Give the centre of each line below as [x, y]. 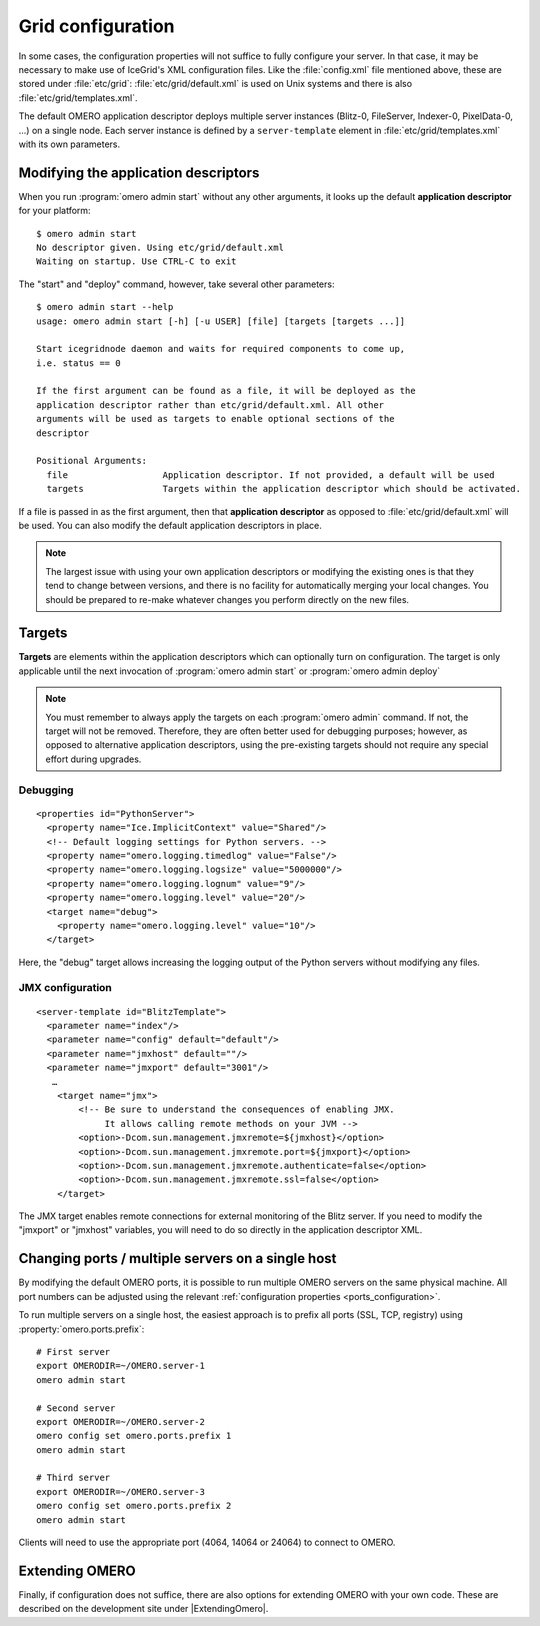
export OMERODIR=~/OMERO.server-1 [120, 1366]
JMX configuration [65, 988]
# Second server [76, 1408]
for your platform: [54, 211]
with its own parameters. [69, 144]
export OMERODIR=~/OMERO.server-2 [120, 1421]
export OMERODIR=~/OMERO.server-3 [120, 1491]
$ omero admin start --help [105, 307]
